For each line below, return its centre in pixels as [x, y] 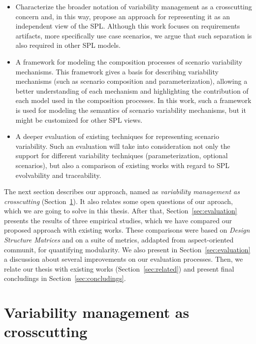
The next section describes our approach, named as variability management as [122, 191]
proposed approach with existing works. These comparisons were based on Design [127, 230]
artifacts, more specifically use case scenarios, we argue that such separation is [134, 35]
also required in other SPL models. [68, 45]
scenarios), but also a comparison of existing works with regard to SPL [123, 165]
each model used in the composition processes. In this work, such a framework [133, 100]
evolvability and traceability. [58, 175]
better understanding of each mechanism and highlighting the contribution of [132, 90]
